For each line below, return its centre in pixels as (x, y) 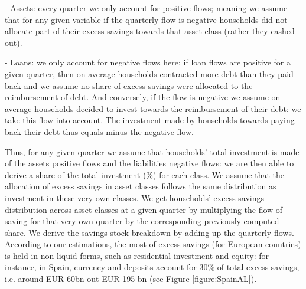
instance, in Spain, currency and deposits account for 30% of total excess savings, (152, 267)
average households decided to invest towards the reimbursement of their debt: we (153, 108)
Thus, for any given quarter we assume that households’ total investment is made (152, 151)
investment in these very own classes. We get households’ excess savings (135, 197)
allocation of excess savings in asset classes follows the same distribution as (141, 186)
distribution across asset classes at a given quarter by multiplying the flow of (144, 209)
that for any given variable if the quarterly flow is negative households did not (146, 19)
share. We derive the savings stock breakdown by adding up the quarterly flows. (149, 232)
